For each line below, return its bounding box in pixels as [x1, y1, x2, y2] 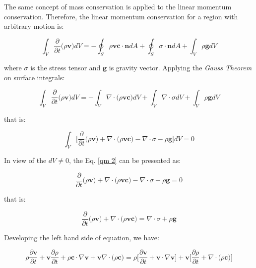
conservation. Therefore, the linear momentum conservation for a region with [4, 11, 238, 21]
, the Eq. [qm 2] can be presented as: [68, 155, 181, 165]
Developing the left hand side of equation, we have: [4, 232, 159, 242]
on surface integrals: [4, 72, 65, 82]
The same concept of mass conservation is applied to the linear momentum [4, 1, 232, 11]
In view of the [4, 155, 47, 165]
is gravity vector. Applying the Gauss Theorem [109, 62, 252, 73]
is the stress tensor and [30, 62, 101, 73]
